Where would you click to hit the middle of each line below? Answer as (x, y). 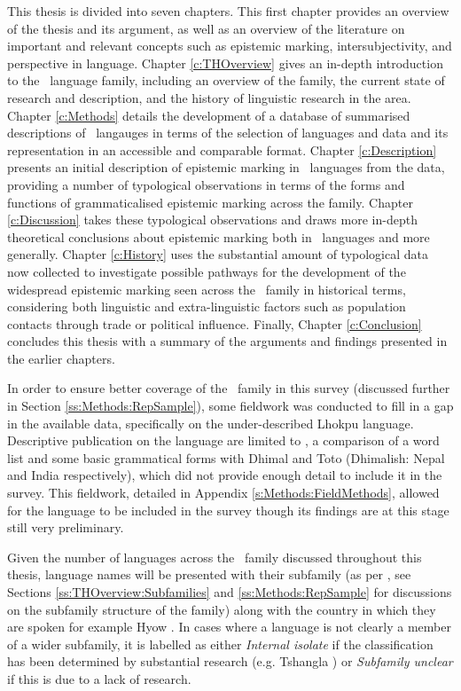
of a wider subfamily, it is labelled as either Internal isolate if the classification (220, 644)
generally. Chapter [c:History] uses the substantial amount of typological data (218, 254)
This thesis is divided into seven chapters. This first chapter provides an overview (228, 11)
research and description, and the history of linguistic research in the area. (209, 97)
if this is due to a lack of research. (99, 678)
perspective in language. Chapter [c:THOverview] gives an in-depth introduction (225, 63)
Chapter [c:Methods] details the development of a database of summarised (209, 115)
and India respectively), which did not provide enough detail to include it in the (225, 475)
